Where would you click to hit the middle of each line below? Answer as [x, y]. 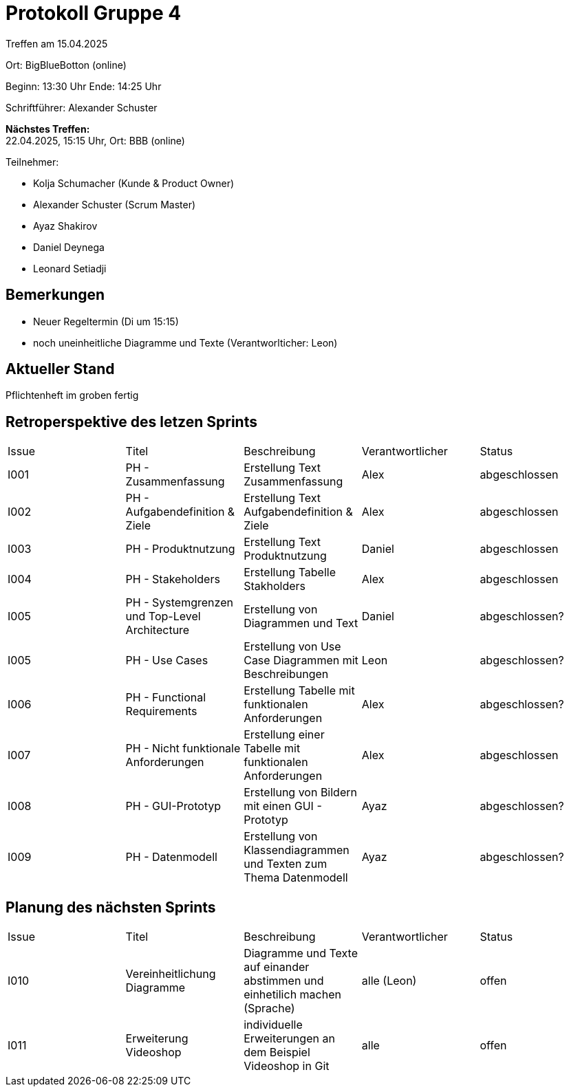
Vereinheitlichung [171, 974]
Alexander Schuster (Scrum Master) [115, 204]
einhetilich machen [292, 995]
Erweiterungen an [289, 1039]
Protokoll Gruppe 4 [94, 13]
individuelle [273, 1025]
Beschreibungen [286, 674]
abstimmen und [284, 981]
